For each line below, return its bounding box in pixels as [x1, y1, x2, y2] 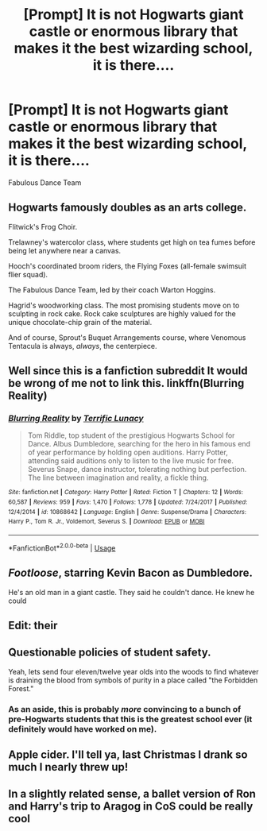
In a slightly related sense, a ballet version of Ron [8, 787, 257, 801]
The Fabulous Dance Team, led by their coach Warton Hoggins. [8, 284, 216, 295]
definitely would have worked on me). [8, 723, 157, 734]
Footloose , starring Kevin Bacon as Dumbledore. [8, 566, 253, 580]
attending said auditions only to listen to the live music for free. [27, 456, 234, 466]
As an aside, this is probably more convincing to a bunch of [8, 703, 242, 714]
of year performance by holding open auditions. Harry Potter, [27, 447, 228, 458]
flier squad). [8, 269, 48, 279]
